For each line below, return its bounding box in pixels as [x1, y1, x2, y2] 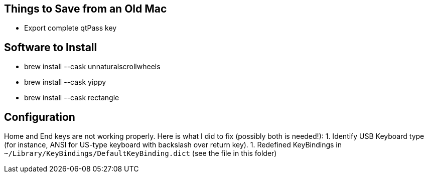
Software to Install [4, 41, 97, 54]
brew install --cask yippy [24, 78, 106, 87]
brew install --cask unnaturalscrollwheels [24, 62, 161, 71]
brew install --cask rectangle [24, 93, 119, 102]
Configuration [4, 110, 75, 123]
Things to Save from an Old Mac [4, 3, 167, 15]
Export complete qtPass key [24, 24, 117, 33]
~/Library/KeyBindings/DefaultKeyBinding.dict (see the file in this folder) [4, 149, 277, 158]
